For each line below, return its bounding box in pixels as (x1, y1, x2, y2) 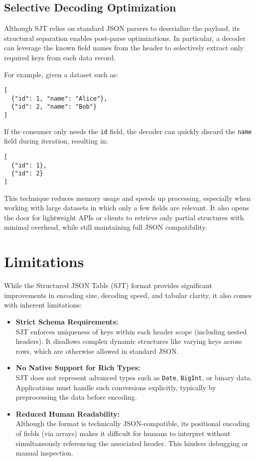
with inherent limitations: (4, 300, 82, 310)
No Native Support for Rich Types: (15, 362, 140, 373)
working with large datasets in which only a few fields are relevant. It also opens (4, 202, 249, 213)
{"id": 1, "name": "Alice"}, (11, 95, 108, 102)
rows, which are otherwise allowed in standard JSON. (15, 345, 179, 356)
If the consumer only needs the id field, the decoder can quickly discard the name (4, 126, 252, 136)
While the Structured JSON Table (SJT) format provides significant (4, 280, 213, 291)
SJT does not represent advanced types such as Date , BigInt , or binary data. (15, 372, 253, 382)
